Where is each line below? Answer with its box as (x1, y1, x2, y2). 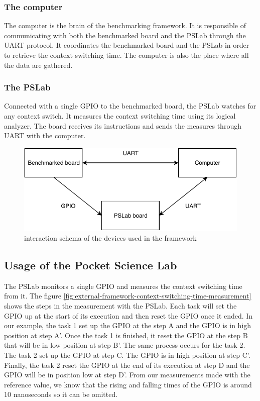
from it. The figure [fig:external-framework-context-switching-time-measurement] (4, 290, 251, 301)
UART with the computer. (4, 130, 86, 141)
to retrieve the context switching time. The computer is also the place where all (4, 50, 249, 60)
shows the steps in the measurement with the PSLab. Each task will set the (4, 300, 237, 311)
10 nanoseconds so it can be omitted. (4, 389, 118, 399)
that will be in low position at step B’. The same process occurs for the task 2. (4, 340, 245, 350)
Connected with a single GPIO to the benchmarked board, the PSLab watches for (4, 101, 256, 111)
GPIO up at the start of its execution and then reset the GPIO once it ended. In (4, 310, 253, 321)
